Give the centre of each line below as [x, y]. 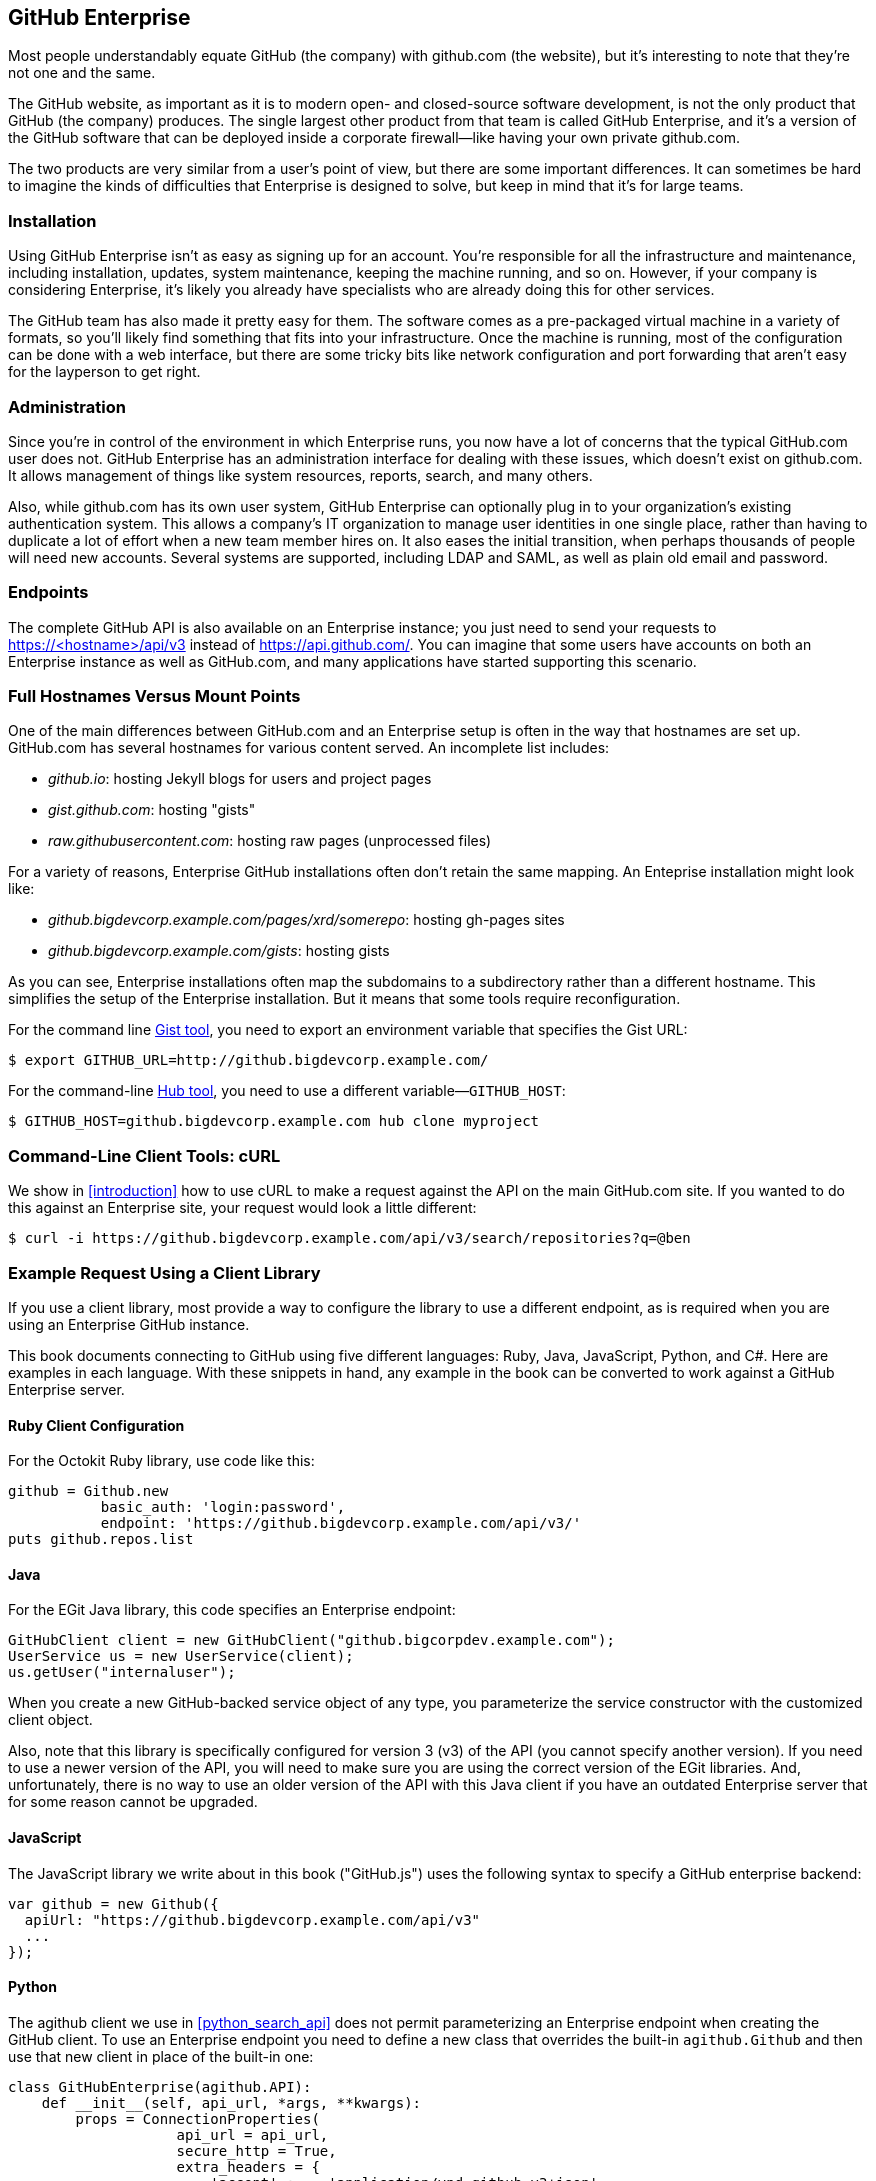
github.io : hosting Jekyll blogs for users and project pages [240, 779]
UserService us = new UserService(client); [181, 1656]
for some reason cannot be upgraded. [133, 1802]
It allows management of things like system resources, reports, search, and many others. [300, 475]
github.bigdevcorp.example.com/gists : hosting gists [219, 951]
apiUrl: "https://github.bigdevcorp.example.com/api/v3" [252, 1919]
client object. [50, 1720]
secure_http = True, [256, 2150]
